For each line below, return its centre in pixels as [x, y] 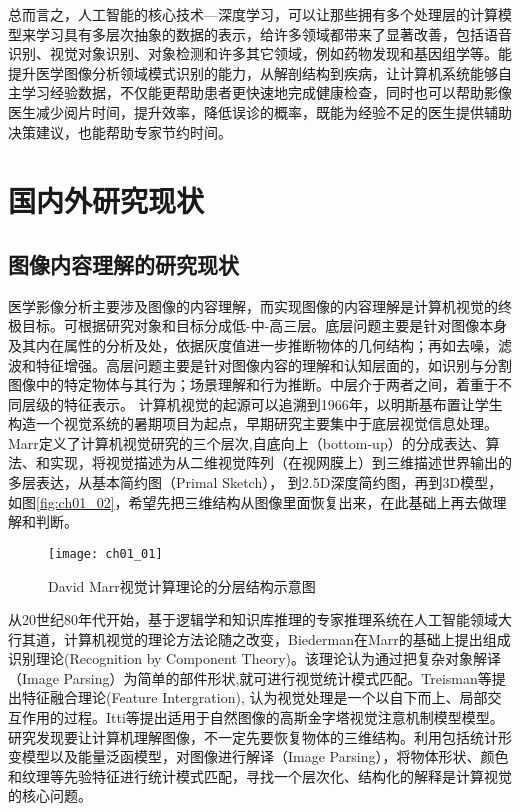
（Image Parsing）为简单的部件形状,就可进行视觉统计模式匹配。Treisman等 [250, 677]
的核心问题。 [50, 795]
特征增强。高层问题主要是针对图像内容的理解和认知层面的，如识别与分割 [273, 364]
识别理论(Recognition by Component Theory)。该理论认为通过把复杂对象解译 [254, 658]
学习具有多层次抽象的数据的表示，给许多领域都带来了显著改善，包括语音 [273, 33]
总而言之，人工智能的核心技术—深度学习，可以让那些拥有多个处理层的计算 [253, 14]
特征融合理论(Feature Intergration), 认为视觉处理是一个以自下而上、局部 [254, 697]
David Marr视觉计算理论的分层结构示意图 [182, 585]
